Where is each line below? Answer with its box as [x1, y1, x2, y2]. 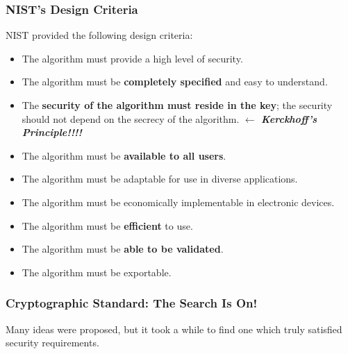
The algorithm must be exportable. [22, 264, 172, 279]
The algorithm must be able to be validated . [22, 242, 224, 256]
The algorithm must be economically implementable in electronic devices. [22, 194, 335, 209]
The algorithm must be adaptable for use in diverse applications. [22, 171, 298, 186]
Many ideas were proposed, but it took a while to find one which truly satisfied [6, 321, 342, 336]
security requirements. [6, 335, 99, 350]
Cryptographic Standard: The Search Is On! [6, 294, 258, 312]
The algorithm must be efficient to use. [22, 218, 193, 233]
